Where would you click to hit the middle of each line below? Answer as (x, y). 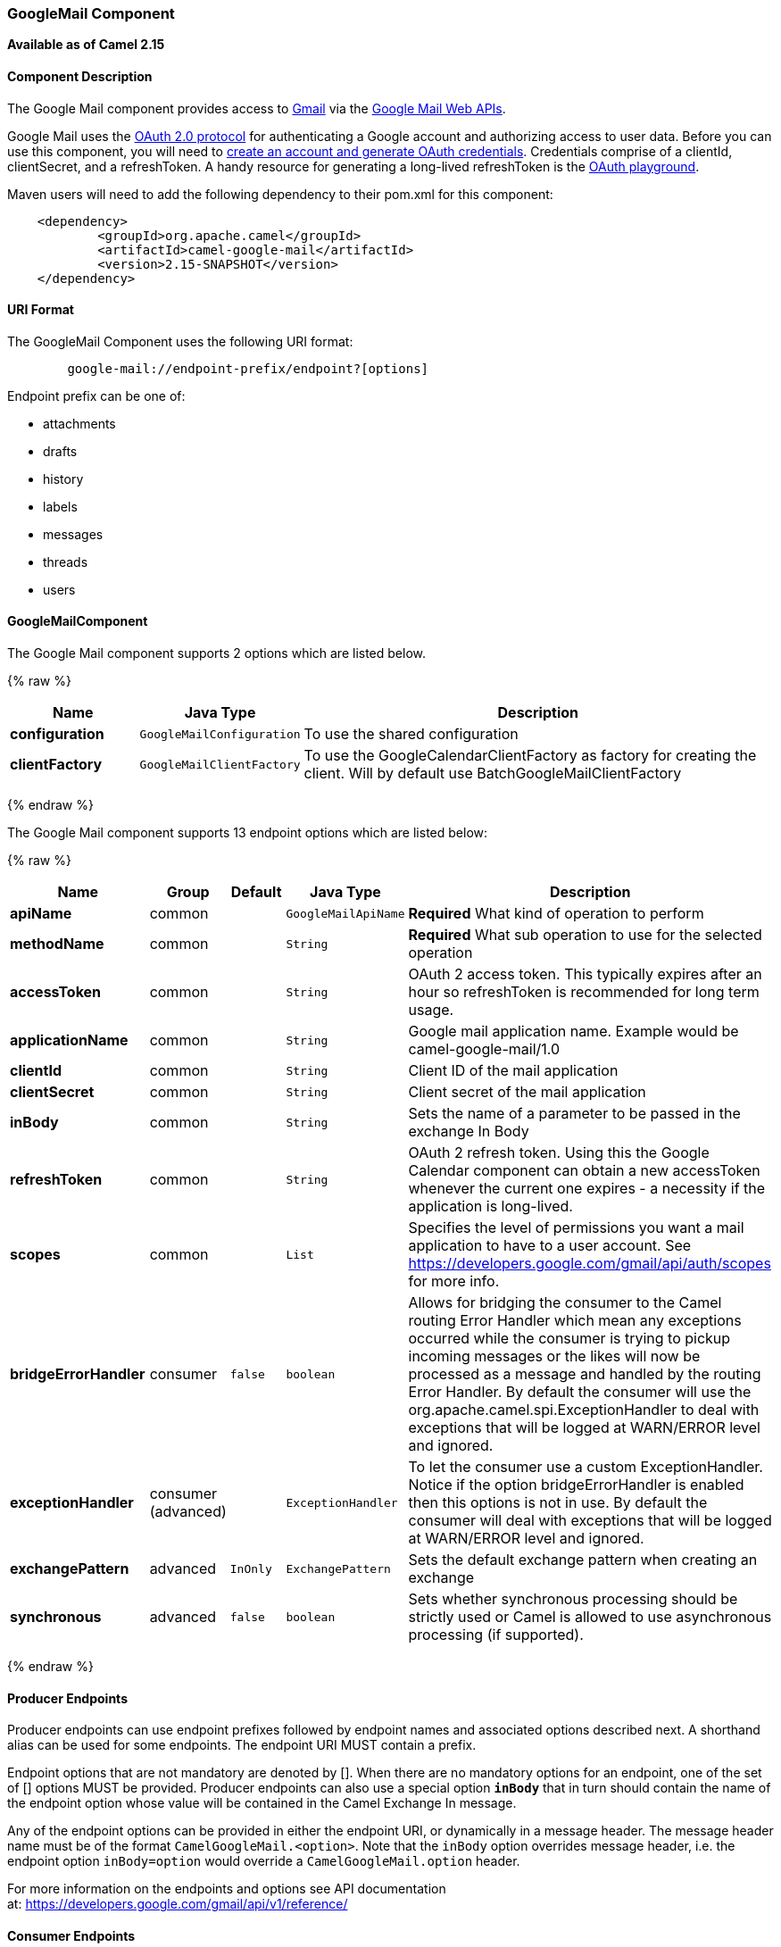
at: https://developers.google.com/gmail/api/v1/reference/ (178, 1904)
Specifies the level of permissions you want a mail (576, 1228)
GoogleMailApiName (345, 913)
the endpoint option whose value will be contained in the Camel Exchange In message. (262, 1803)
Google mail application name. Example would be (573, 1032)
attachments (79, 423)
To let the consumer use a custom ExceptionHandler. (586, 1467)
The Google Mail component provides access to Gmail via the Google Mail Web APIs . (257, 108)
